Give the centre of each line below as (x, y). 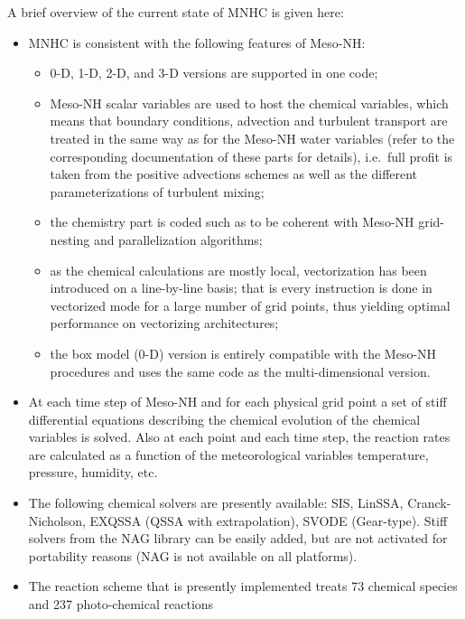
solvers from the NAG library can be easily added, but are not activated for (238, 538)
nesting (70, 239)
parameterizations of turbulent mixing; (157, 191)
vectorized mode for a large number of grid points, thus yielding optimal (250, 305)
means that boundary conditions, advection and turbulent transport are (249, 121)
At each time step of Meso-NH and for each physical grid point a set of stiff (237, 402)
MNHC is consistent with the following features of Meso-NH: (197, 42)
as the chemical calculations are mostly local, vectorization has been (238, 270)
